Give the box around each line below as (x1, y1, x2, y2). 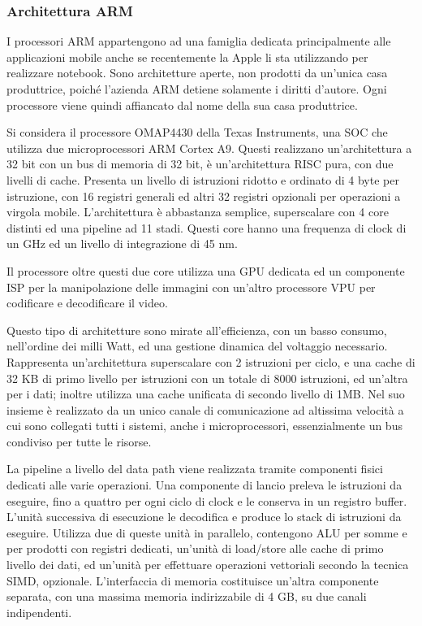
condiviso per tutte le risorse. (6, 433, 152, 450)
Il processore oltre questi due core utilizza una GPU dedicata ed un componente (6, 262, 405, 279)
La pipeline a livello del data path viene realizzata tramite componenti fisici (6, 460, 383, 477)
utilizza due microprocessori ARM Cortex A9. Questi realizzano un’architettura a (6, 139, 412, 156)
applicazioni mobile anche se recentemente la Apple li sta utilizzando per (6, 48, 368, 65)
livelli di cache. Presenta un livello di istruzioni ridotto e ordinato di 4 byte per (6, 171, 399, 188)
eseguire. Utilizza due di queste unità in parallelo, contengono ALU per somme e (6, 524, 407, 541)
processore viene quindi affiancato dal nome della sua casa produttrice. (6, 96, 358, 113)
